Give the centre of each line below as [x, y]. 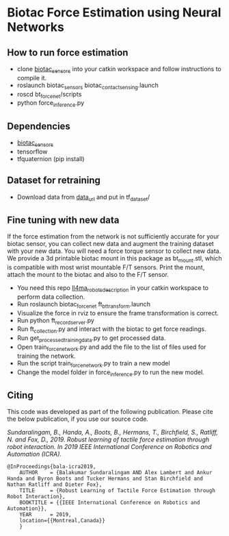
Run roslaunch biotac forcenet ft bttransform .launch [83, 305]
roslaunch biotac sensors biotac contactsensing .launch [88, 86]
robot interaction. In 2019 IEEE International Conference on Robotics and [109, 447]
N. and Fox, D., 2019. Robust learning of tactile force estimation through [108, 439]
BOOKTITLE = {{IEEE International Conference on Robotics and [110, 503]
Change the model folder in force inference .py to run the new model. [111, 373]
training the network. [46, 356]
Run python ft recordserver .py [55, 321]
